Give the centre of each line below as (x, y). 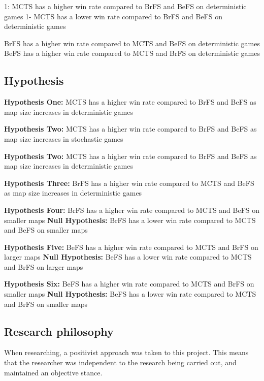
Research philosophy (59, 331)
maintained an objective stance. (53, 372)
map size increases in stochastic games (64, 138)
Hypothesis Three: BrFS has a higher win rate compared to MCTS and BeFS (129, 183)
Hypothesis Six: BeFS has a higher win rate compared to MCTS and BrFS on (129, 284)
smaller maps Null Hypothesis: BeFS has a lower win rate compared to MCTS (130, 294)
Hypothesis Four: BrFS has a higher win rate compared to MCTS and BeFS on (132, 210)
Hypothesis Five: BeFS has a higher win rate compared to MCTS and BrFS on (131, 247)
